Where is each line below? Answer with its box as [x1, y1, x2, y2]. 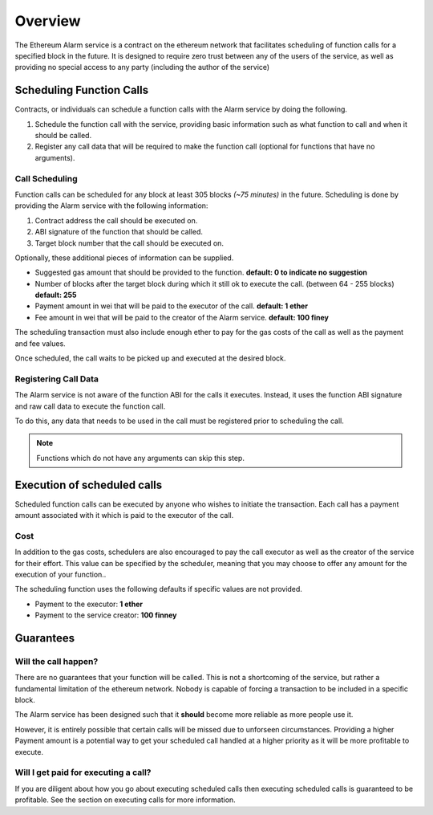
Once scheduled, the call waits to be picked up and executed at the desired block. [14, 353, 286, 363]
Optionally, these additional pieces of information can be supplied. [14, 253, 234, 263]
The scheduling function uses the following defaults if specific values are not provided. [14, 585, 302, 594]
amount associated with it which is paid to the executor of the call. [14, 511, 234, 520]
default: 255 [34, 290, 77, 300]
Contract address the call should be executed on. [34, 215, 198, 225]
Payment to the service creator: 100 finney [34, 610, 177, 620]
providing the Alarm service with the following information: [14, 201, 208, 210]
